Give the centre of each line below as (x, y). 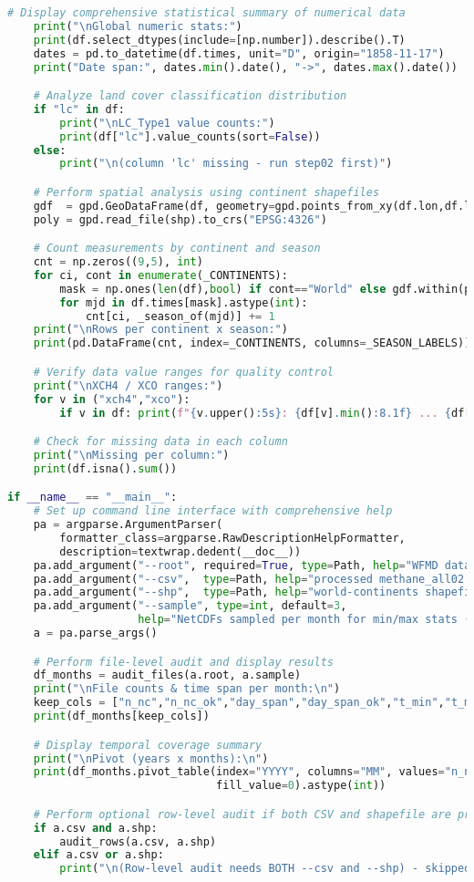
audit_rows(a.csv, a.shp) (138, 841)
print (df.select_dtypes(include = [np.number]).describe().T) (219, 40)
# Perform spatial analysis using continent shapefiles (206, 192)
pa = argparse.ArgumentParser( (128, 525)
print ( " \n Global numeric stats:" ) (138, 26)
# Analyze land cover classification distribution (190, 96)
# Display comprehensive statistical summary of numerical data (206, 13)
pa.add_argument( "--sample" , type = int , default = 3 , (190, 606)
